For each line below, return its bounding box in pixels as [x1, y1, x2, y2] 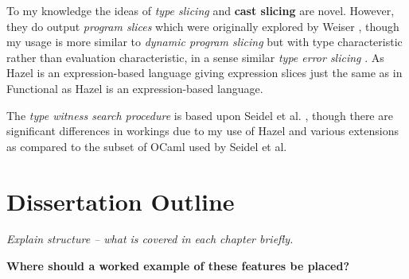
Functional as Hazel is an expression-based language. [6, 79, 263, 96]
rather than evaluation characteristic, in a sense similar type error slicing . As [6, 48, 384, 65]
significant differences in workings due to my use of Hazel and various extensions [6, 122, 399, 139]
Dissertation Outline [6, 184, 235, 217]
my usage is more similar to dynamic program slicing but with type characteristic [6, 33, 403, 50]
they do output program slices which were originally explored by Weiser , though [6, 17, 399, 34]
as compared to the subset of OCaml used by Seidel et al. [6, 138, 287, 154]
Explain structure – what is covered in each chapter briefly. [6, 231, 294, 247]
